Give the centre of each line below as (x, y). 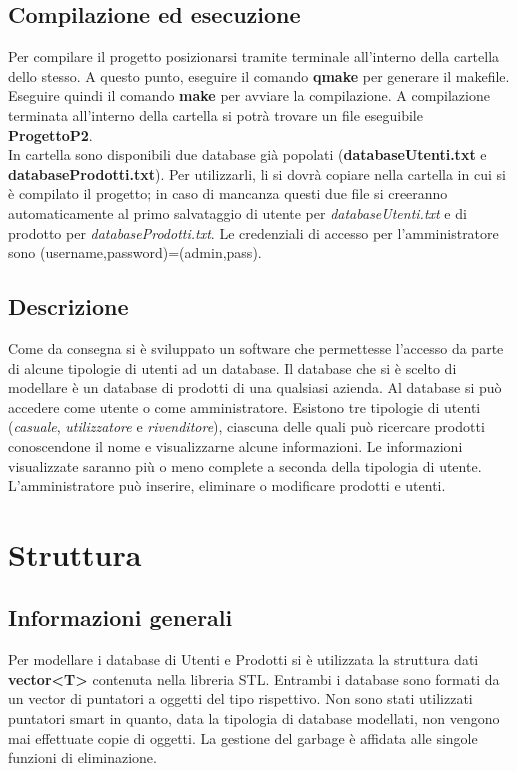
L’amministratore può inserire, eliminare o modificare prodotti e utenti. (227, 485)
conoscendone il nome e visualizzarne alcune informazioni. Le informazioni (235, 445)
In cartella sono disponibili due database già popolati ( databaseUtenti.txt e (247, 154)
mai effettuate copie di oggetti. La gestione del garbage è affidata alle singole (243, 737)
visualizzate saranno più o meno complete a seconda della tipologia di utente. (245, 465)
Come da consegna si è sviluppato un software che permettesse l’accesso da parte (256, 347)
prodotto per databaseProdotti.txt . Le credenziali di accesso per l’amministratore (253, 232)
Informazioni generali (120, 617)
